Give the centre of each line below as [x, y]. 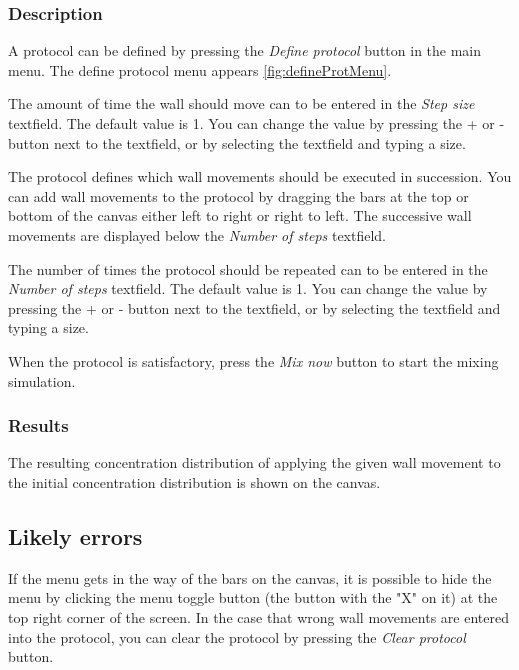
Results [38, 425]
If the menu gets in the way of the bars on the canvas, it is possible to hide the [250, 577]
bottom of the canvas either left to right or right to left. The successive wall [240, 215]
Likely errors [75, 535]
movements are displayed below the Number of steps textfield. [197, 234]
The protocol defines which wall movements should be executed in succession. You [260, 176]
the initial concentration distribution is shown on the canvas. [194, 481]
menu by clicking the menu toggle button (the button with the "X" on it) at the [253, 597]
